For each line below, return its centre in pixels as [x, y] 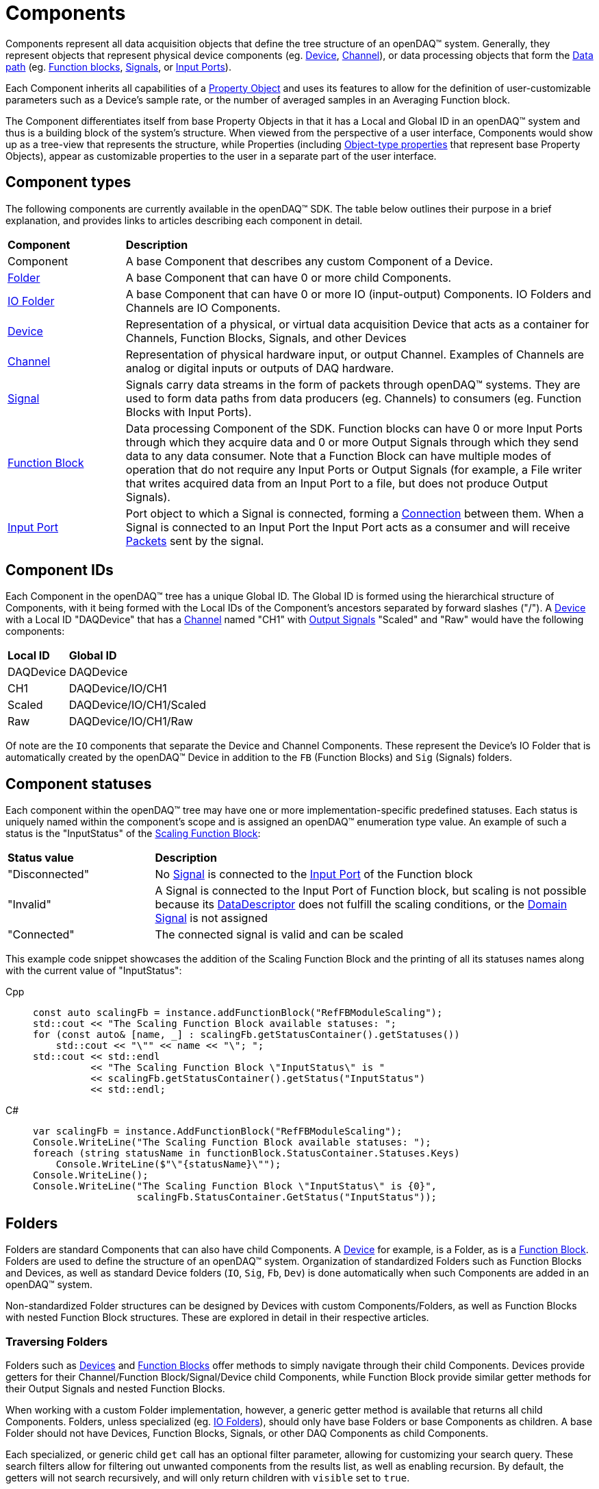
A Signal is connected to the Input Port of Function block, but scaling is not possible [371, 891]
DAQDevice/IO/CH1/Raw [131, 722]
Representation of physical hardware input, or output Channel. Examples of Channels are [355, 354]
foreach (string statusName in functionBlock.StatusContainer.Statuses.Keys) [246, 1153]
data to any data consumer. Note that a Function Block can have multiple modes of [339, 456]
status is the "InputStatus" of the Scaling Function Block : [133, 834]
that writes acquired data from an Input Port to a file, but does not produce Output [337, 483]
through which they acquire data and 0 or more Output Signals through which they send [352, 442]
